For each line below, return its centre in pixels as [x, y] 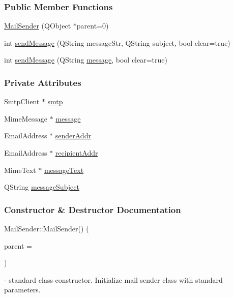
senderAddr [73, 136]
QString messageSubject [42, 187]
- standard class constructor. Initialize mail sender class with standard [113, 279]
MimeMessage [26, 118]
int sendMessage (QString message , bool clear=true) [86, 60]
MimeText [20, 170]
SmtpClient [22, 101]
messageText [64, 170]
